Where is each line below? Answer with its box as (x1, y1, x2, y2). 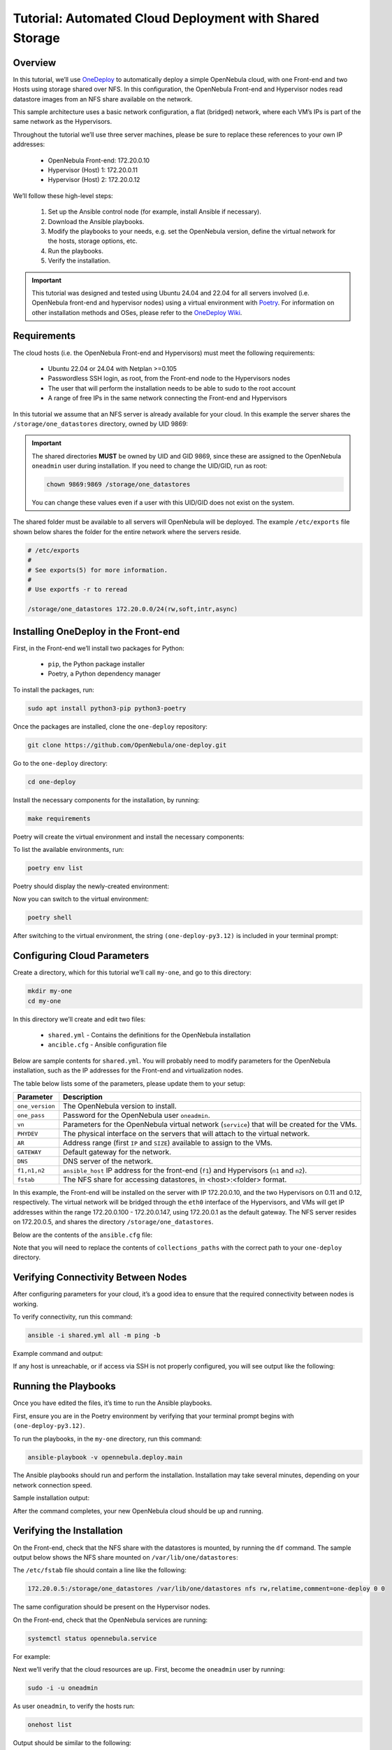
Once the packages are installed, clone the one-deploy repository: (13, 722, 208, 731)
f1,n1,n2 (17, 1166, 45, 1174)
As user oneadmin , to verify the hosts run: (13, 1702, 136, 1711)
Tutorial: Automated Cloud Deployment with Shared (13, 10, 319, 26)
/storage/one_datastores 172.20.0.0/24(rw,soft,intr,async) (27, 605, 238, 613)
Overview (13, 57, 57, 69)
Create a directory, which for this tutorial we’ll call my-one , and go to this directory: (13, 968, 252, 976)
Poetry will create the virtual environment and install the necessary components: (13, 832, 245, 841)
